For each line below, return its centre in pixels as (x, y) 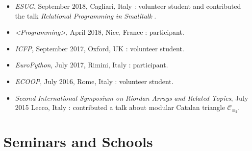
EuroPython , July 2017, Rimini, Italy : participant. (91, 65)
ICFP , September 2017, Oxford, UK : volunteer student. (100, 48)
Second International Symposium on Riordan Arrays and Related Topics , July (132, 97)
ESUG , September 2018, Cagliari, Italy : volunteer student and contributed (128, 6)
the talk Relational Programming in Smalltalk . (86, 15)
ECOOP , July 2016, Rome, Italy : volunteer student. (94, 81)
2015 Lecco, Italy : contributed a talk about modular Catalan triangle (120, 107)
